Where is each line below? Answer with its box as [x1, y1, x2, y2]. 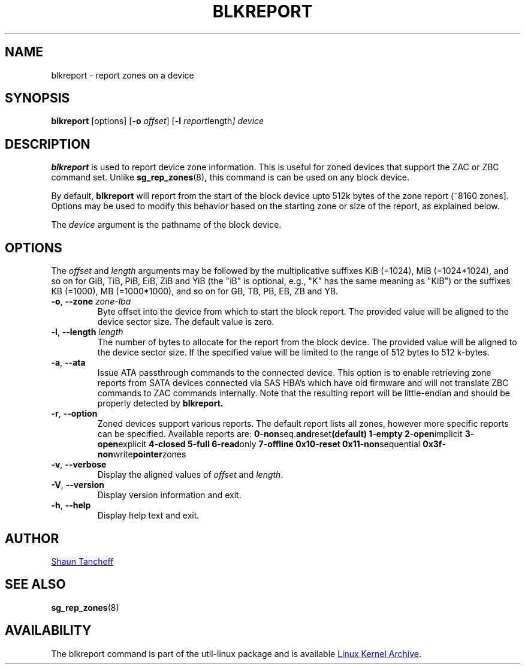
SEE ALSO [5, 577, 66, 592]
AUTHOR [5, 531, 59, 546]
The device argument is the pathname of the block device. [51, 219, 282, 230]
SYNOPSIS [5, 91, 70, 106]
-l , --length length [51, 327, 123, 337]
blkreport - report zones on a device [51, 70, 194, 80]
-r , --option [51, 408, 98, 419]
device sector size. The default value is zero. [97, 317, 274, 327]
